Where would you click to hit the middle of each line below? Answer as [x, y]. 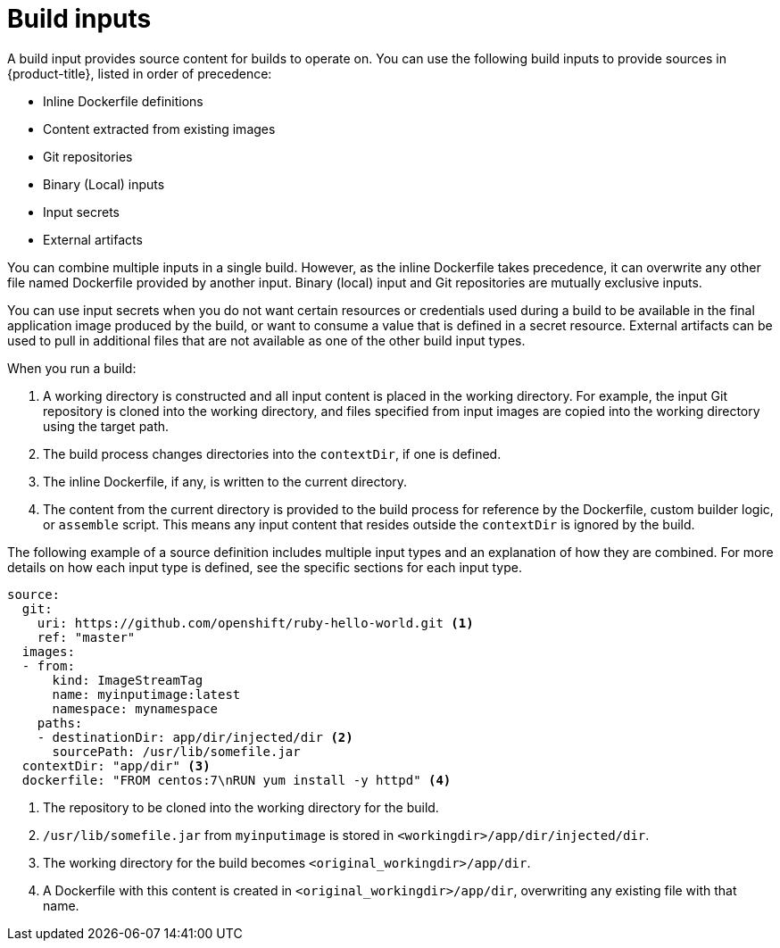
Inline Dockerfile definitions [123, 101]
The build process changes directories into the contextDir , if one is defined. [272, 453]
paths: [60, 723]
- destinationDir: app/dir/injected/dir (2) [195, 737]
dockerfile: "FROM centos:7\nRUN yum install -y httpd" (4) [236, 780]
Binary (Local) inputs [104, 184]
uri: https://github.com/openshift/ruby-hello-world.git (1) [255, 623]
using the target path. [106, 426]
